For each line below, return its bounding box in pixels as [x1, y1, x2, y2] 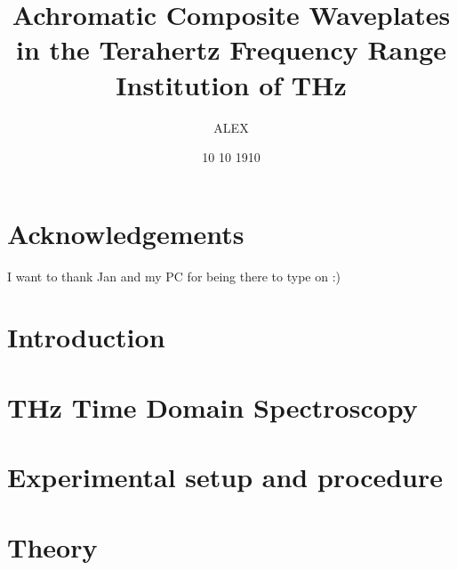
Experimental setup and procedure [7, 459, 444, 495]
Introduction [7, 319, 165, 355]
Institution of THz [116, 66, 347, 102]
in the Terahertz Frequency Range [15, 31, 447, 68]
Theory [7, 528, 98, 565]
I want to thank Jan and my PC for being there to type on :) [7, 266, 341, 285]
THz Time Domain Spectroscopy [7, 388, 418, 425]
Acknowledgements [7, 215, 245, 251]
